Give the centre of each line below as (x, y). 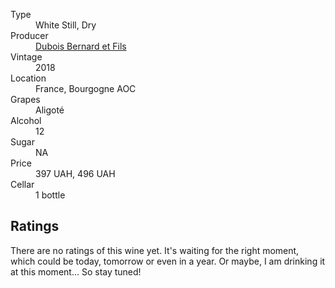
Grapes (25, 99)
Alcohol (26, 120)
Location (28, 78)
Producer (29, 35)
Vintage (26, 57)
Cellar (22, 184)
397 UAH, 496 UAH (75, 173)
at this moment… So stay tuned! (76, 271)
